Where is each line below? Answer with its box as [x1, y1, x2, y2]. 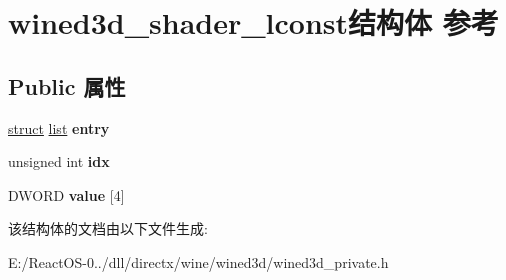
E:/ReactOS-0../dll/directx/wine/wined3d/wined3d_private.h [8, 251, 389, 272]
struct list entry [8, 117, 110, 138]
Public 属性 [8, 70, 126, 101]
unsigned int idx [8, 151, 110, 172]
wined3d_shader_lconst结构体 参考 [8, 2, 499, 43]
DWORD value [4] [8, 184, 125, 205]
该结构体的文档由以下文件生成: [8, 218, 208, 239]
